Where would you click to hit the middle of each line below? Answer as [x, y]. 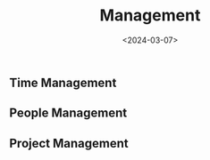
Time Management [63, 82]
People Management [68, 113]
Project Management [69, 143]
